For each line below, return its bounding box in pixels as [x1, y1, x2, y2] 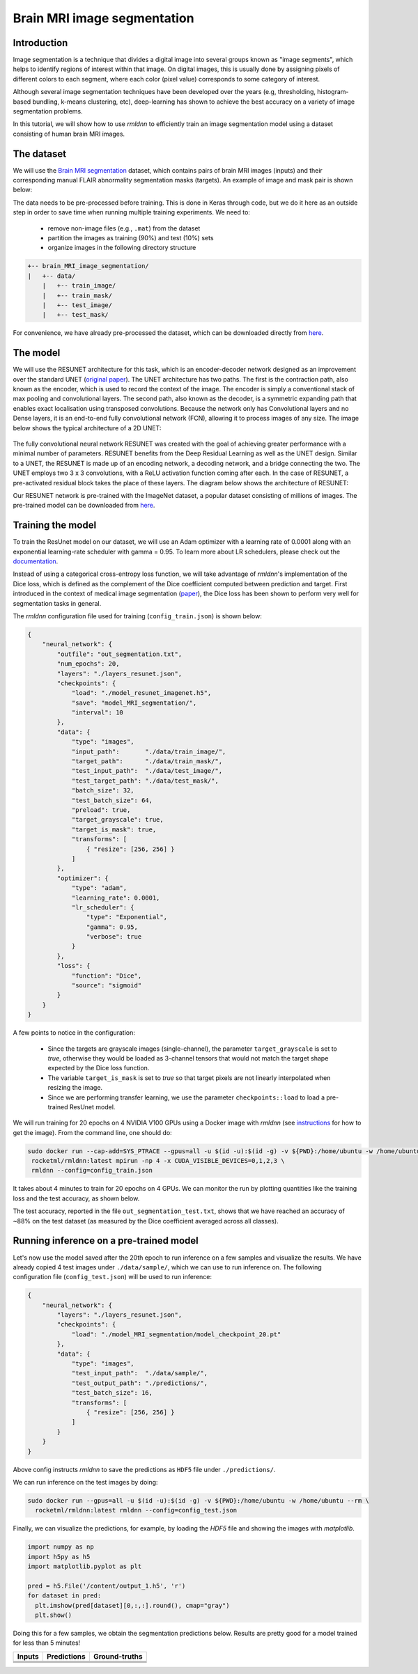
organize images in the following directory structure [47, 244, 196, 252]
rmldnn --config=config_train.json [31, 1166, 153, 1175]
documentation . [13, 557, 59, 565]
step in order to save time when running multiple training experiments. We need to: [13, 208, 251, 217]
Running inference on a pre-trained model [13, 1235, 199, 1246]
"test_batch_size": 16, [71, 1389, 153, 1397]
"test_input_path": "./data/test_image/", [71, 767, 223, 775]
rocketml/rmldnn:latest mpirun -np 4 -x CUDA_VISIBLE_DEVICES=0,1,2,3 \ [31, 1157, 285, 1165]
